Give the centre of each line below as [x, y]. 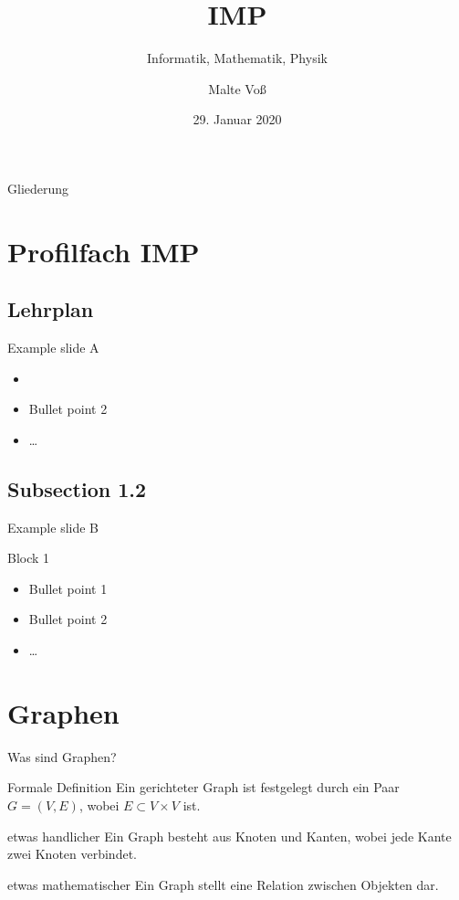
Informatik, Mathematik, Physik [237, 58]
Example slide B [53, 527]
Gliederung [38, 188]
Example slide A [53, 348]
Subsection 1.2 [77, 488]
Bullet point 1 [68, 588]
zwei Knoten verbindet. [72, 854]
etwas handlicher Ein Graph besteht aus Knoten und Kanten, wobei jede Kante [229, 836]
